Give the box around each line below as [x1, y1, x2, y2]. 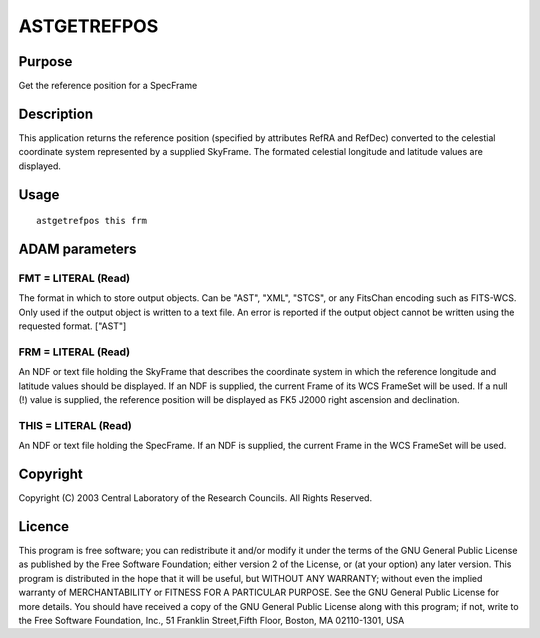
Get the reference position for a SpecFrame [18, 80, 198, 92]
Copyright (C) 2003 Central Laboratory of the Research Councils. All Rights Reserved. [18, 492, 373, 504]
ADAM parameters [18, 240, 137, 257]
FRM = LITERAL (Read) [18, 345, 130, 359]
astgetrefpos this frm [36, 215, 148, 227]
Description [18, 105, 94, 122]
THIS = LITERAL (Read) [18, 418, 132, 432]
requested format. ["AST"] [18, 320, 127, 332]
